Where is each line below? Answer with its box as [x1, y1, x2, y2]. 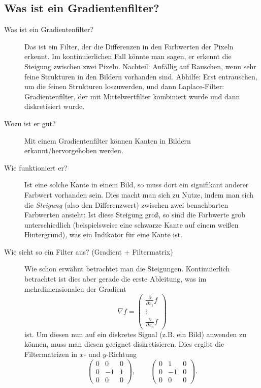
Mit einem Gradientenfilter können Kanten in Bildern [24, 135, 191, 146]
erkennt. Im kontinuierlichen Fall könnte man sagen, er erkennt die [24, 51, 232, 62]
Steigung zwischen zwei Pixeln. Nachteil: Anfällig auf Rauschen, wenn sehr [24, 61, 256, 71]
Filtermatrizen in [24, 349, 78, 359]
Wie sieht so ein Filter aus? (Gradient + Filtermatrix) [4, 246, 173, 257]
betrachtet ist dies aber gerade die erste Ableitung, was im [24, 273, 207, 284]
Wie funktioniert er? [4, 162, 68, 173]
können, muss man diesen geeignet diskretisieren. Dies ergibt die [24, 339, 224, 349]
